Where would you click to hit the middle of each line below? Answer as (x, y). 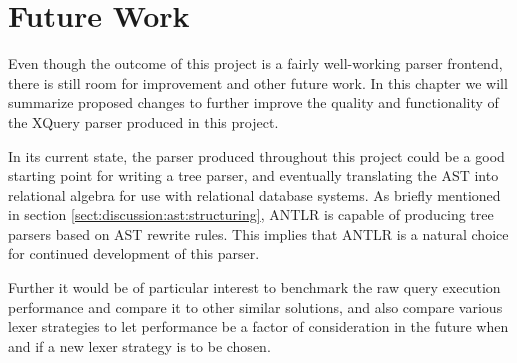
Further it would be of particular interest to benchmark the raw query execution (254, 287)
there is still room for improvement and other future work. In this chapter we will (258, 82)
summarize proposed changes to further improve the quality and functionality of (253, 102)
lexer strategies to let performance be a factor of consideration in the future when (258, 326)
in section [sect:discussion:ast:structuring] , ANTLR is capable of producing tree (251, 214)
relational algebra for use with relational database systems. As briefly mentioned (254, 194)
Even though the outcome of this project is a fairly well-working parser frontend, (255, 63)
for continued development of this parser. (134, 253)
